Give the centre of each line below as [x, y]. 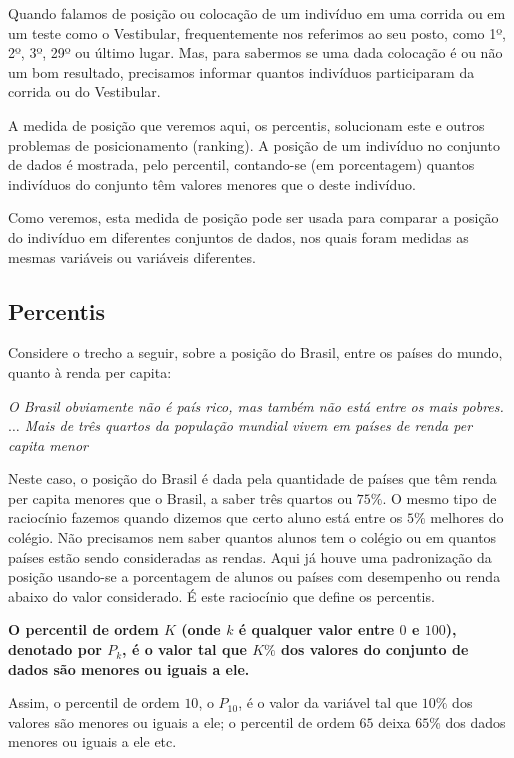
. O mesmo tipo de [439, 497]
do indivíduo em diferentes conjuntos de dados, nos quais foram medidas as [238, 236]
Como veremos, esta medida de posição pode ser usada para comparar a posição [253, 217]
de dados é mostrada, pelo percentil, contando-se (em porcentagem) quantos [241, 164]
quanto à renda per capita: [90, 371]
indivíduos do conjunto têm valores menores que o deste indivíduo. [212, 183]
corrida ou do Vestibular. [84, 91]
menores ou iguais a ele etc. [92, 741]
